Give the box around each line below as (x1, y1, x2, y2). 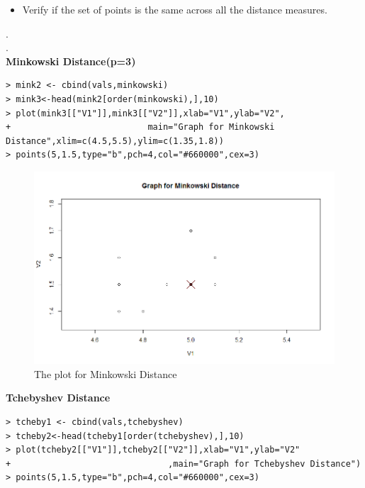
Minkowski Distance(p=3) (6, 53, 136, 68)
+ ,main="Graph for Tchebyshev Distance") (6, 458, 361, 469)
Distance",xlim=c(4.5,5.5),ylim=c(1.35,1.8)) (6, 135, 224, 146)
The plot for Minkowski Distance (34, 366, 177, 381)
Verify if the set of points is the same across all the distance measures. (22, 2, 327, 16)
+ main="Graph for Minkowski (6, 122, 275, 133)
